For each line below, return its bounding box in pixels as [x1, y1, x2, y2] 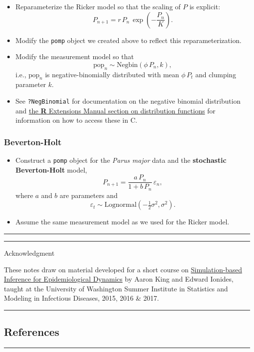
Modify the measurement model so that [15, 51, 134, 62]
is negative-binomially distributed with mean [45, 69, 179, 79]
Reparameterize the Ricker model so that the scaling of [15, 1, 181, 11]
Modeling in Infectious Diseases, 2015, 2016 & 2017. [4, 293, 159, 303]
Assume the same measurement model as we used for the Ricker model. [15, 217, 230, 227]
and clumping [195, 69, 236, 79]
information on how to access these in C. [15, 115, 137, 125]
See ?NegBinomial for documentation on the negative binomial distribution [15, 96, 241, 106]
